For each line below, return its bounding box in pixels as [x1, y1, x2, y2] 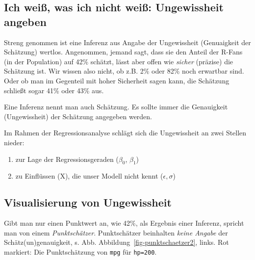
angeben [4, 14, 47, 29]
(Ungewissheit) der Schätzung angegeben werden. [4, 111, 153, 121]
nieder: [4, 137, 25, 147]
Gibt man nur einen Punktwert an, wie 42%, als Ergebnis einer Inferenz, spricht [4, 218, 244, 228]
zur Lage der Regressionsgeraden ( [15, 154, 119, 164]
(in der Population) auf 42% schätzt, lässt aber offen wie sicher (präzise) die [4, 56, 233, 66]
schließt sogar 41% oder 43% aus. [4, 85, 104, 95]
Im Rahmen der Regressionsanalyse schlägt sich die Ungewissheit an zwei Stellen [4, 128, 247, 138]
